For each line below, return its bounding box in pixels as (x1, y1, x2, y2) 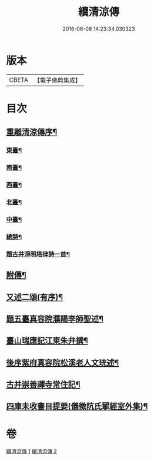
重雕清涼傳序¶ (6, 127, 58, 137)
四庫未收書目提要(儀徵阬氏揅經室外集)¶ (6, 402, 148, 412)
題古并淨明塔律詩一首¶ (6, 250, 71, 258)
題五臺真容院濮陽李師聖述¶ (6, 314, 104, 324)
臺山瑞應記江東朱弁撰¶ (6, 336, 88, 346)
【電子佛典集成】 (34, 76, 81, 84)
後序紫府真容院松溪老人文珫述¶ (6, 357, 119, 367)
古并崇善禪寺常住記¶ (6, 380, 81, 390)
